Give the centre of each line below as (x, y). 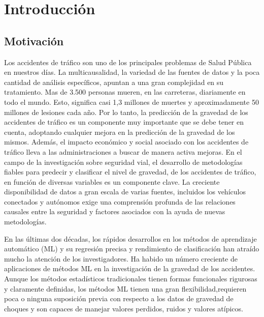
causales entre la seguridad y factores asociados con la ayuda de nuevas (115, 211)
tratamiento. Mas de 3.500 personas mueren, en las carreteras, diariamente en (125, 92)
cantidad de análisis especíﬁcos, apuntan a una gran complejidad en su (114, 82)
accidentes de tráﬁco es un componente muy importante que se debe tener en (124, 122)
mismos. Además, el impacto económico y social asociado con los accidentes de (126, 142)
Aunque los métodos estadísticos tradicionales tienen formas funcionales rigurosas (131, 279)
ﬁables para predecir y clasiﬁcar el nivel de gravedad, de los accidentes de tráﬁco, (130, 172)
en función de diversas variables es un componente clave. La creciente (112, 181)
